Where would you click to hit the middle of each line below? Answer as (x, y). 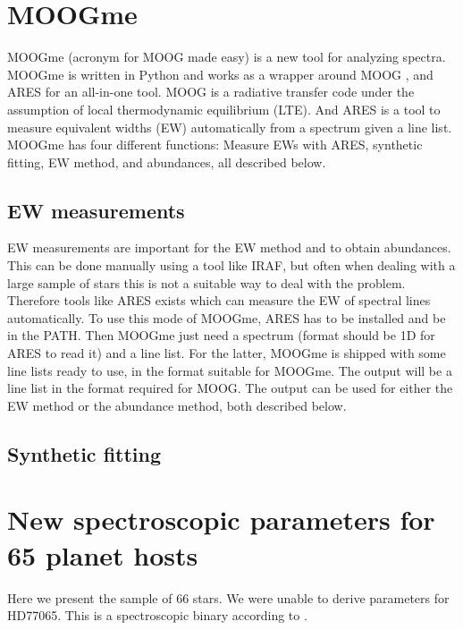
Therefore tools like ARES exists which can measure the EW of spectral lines (219, 300)
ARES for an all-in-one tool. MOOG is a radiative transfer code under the (211, 92)
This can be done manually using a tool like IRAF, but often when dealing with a (231, 265)
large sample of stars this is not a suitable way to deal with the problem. (206, 282)
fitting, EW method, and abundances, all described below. (167, 162)
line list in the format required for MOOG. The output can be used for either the (230, 388)
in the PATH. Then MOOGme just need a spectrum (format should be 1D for (221, 335)
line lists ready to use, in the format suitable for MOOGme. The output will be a (230, 370)
